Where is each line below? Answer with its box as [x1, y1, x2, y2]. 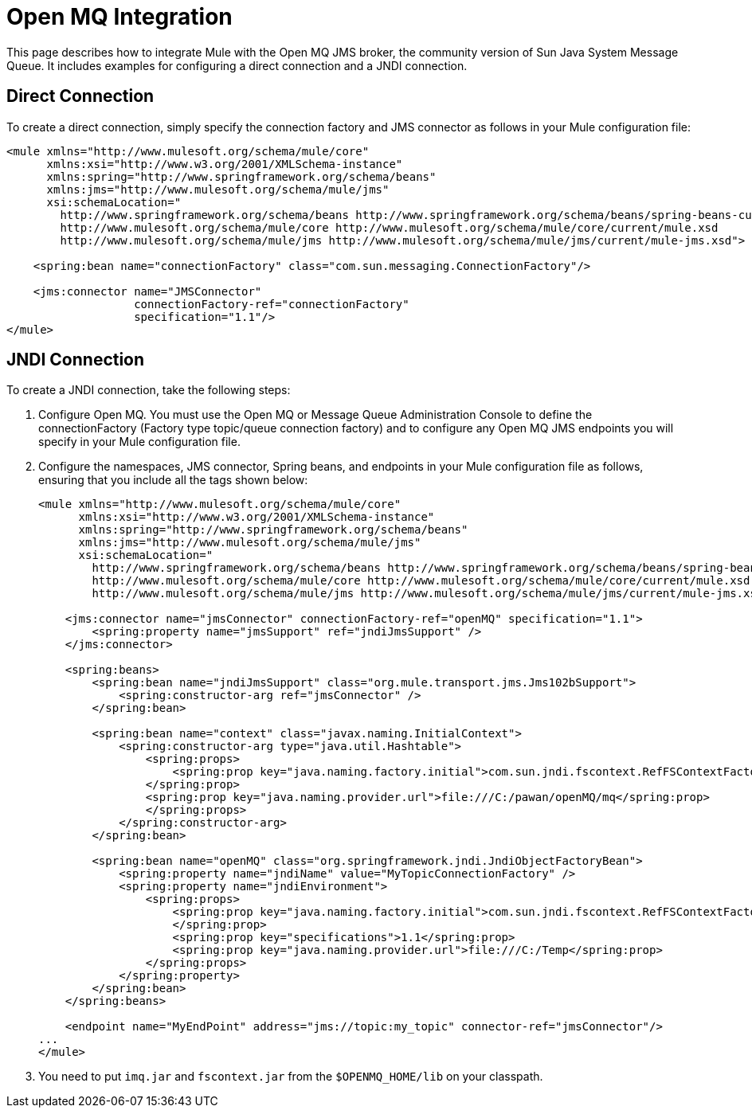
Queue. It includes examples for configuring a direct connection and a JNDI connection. [6, 58, 468, 72]
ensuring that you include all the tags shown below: [38, 473, 308, 487]
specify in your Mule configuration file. [38, 435, 241, 449]
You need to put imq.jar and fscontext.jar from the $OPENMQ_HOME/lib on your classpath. [38, 1069, 543, 1084]
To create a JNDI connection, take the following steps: [6, 383, 291, 397]
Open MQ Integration [6, 3, 233, 30]
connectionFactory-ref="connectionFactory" [134, 297, 409, 311]
